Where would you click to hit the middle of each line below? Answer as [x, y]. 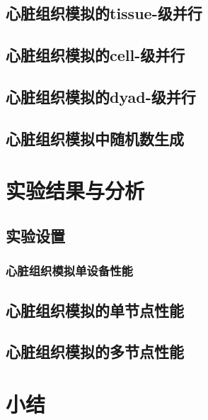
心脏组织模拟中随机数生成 [95, 138]
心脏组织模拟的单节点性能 [95, 310]
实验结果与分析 [75, 190]
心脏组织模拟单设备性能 [69, 271]
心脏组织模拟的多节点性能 [95, 352]
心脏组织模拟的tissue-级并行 [104, 13]
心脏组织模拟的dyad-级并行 [101, 96]
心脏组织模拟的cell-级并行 [96, 55]
